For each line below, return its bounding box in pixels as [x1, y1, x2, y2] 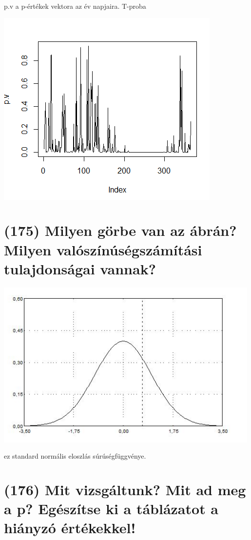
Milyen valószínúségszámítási [4, 239, 202, 259]
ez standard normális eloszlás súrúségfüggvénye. [4, 451, 146, 461]
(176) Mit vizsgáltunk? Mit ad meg [4, 480, 246, 500]
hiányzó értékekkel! [4, 518, 136, 538]
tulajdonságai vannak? [4, 258, 156, 278]
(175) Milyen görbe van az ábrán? [4, 220, 237, 240]
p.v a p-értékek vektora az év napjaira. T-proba [4, 1, 146, 11]
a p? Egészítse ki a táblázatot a [4, 499, 219, 519]
